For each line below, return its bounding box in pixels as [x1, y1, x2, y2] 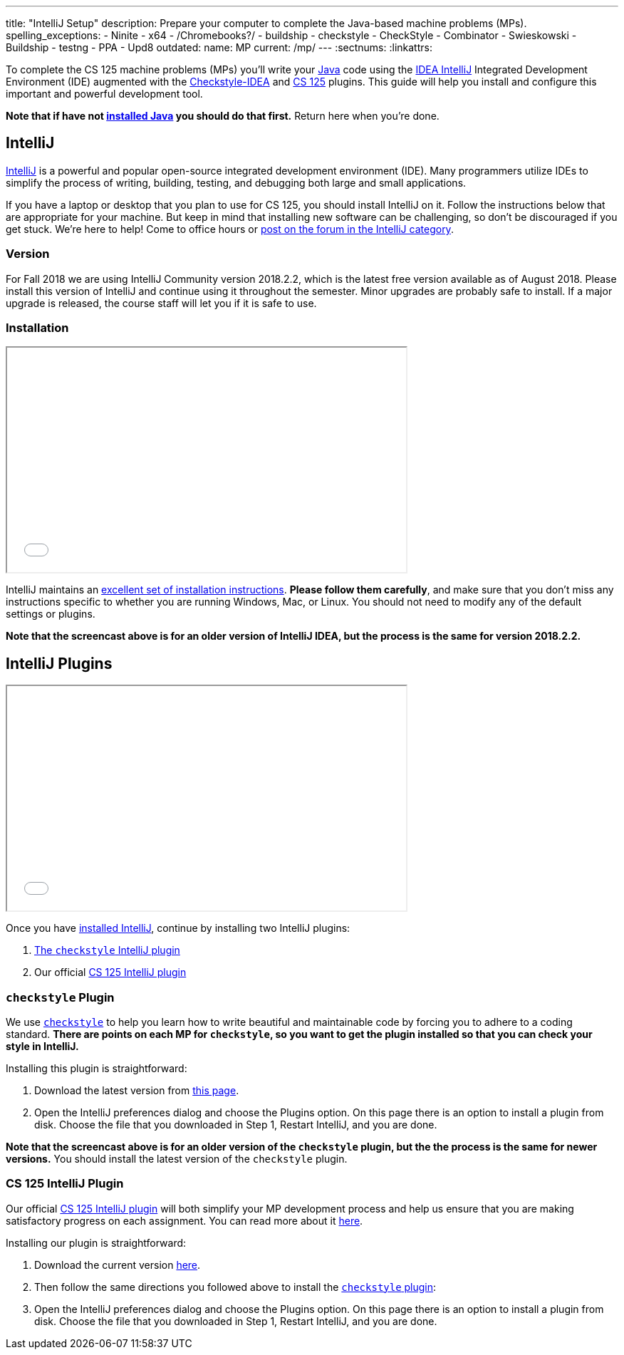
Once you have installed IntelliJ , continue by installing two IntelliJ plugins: [6, 922, 350, 935]
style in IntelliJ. [6, 1039, 79, 1052]
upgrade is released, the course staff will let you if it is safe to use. [6, 296, 317, 309]
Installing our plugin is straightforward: [6, 1236, 187, 1249]
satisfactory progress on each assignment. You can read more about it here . [6, 1214, 363, 1227]
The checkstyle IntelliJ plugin [34, 944, 180, 957]
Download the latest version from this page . [34, 1084, 239, 1096]
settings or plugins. [6, 608, 95, 621]
